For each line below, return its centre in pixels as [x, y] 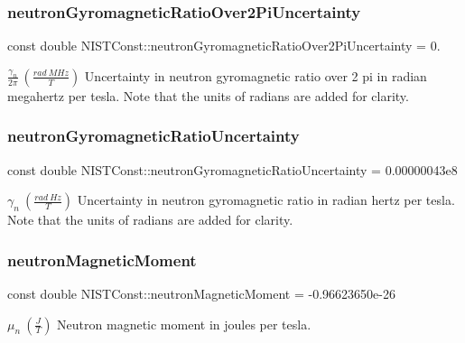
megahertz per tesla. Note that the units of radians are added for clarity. [208, 95]
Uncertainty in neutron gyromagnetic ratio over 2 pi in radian [256, 75]
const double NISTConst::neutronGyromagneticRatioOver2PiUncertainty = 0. [224, 46]
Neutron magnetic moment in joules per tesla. [184, 324]
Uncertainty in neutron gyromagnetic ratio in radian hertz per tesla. [266, 200]
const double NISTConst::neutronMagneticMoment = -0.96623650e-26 [201, 294]
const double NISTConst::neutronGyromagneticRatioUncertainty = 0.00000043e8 [232, 169]
